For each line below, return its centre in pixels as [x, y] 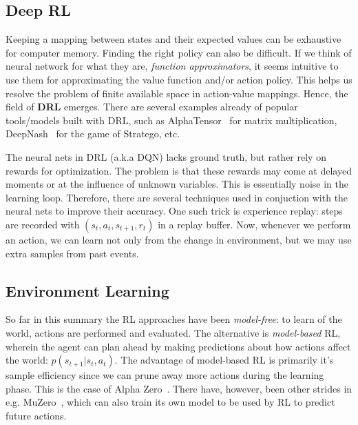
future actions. [36, 415]
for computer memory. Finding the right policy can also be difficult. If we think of [179, 52]
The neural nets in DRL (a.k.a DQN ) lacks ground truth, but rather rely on [166, 156]
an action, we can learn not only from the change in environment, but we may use [179, 239]
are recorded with [43, 224]
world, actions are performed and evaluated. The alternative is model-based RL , [173, 332]
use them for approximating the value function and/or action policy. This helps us [179, 79]
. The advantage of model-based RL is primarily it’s [224, 360]
